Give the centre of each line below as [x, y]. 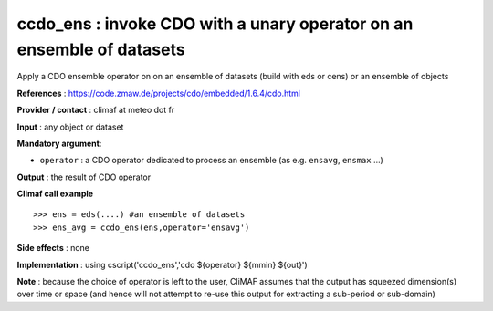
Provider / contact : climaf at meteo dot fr [96, 110]
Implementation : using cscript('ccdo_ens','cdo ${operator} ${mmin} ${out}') [162, 264]
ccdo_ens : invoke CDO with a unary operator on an [215, 24]
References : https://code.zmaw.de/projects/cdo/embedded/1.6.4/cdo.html [159, 93]
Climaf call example [55, 194]
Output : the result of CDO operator [84, 177]
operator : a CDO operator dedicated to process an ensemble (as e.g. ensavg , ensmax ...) [211, 161]
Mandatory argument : [59, 143]
